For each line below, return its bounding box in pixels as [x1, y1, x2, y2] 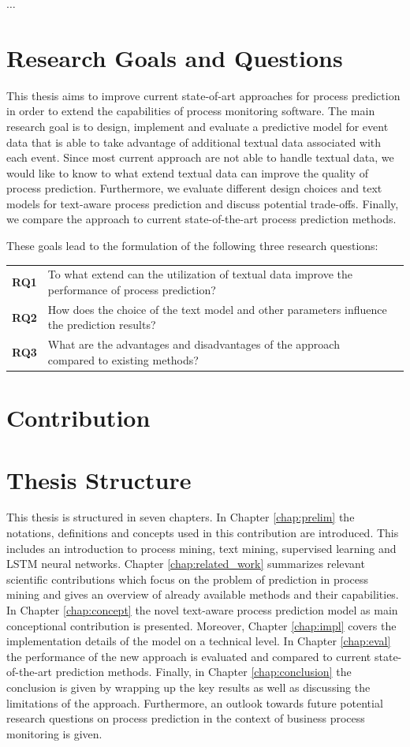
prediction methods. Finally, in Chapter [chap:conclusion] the [55, 663, 352, 680]
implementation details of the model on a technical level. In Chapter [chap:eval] [6, 633, 391, 649]
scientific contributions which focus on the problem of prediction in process [6, 570, 369, 587]
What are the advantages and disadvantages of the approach [47, 336, 340, 353]
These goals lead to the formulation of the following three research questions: [6, 237, 378, 254]
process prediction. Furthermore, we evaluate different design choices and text [6, 180, 382, 196]
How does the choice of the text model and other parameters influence [47, 301, 387, 317]
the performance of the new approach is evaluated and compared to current [6, 648, 371, 664]
